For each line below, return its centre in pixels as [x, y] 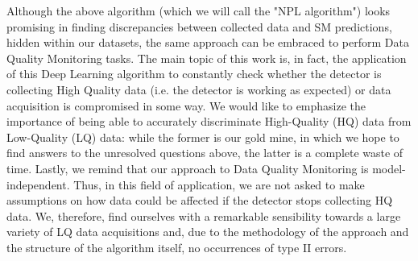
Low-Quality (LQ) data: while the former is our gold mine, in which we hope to [203, 137]
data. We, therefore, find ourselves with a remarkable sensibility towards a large [204, 215]
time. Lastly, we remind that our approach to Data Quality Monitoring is [188, 168]
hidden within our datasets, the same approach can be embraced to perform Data [208, 42]
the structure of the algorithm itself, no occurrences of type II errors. [177, 247]
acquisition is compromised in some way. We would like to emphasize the [186, 105]
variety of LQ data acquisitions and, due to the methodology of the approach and [208, 232]
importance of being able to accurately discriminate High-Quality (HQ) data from [209, 121]
